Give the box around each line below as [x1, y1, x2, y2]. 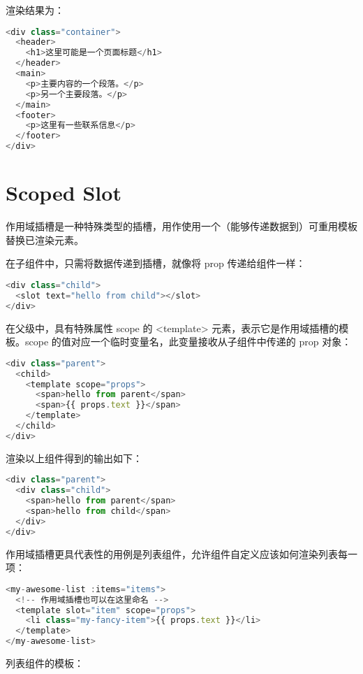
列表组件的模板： [6, 656, 84, 671]
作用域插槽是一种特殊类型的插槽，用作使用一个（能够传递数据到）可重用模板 [6, 219, 357, 234]
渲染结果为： [6, 3, 64, 17]
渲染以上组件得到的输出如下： [6, 450, 142, 465]
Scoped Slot [6, 178, 121, 207]
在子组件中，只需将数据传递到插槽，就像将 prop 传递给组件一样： [6, 256, 306, 271]
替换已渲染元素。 [6, 232, 84, 247]
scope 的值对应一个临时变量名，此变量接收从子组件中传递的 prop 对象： [24, 334, 352, 349]
